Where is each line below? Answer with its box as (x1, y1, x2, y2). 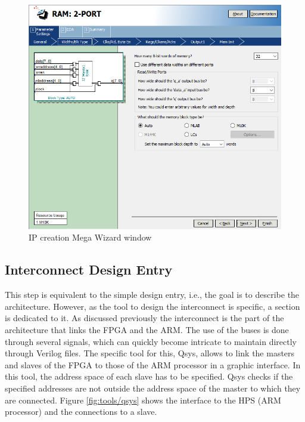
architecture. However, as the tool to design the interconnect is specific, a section (5, 300, 300, 312)
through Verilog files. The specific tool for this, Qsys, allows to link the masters (5, 347, 295, 359)
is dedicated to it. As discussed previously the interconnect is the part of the (5, 312, 284, 324)
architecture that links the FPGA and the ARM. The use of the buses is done (5, 324, 289, 336)
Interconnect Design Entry (5, 260, 173, 279)
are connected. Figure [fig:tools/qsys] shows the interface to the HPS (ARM (5, 393, 281, 406)
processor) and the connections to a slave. (5, 405, 157, 418)
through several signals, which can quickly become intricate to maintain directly (5, 335, 297, 347)
